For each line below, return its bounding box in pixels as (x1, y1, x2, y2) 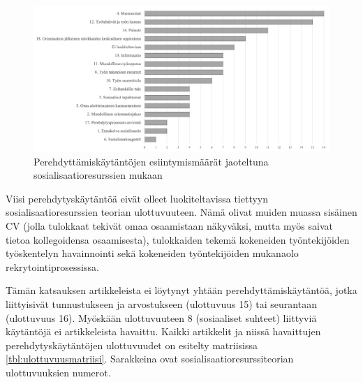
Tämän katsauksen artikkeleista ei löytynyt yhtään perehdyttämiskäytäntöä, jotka (6, 283, 357, 297)
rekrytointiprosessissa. (6, 259, 99, 274)
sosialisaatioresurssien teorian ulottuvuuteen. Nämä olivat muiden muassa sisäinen (6, 205, 357, 219)
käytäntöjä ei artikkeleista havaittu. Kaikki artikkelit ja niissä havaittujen (6, 324, 321, 339)
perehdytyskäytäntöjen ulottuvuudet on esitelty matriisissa (6, 337, 258, 352)
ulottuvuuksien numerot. (6, 365, 111, 379)
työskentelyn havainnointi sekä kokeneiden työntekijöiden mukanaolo (6, 246, 299, 260)
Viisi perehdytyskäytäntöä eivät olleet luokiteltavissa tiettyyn (6, 191, 269, 205)
